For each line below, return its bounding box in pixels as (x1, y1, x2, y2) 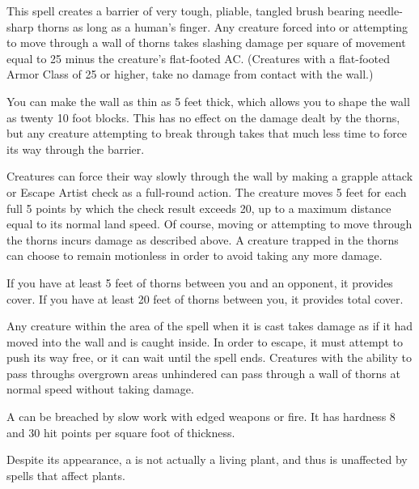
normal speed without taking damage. (6, 381, 194, 398)
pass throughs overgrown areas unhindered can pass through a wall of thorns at (6, 364, 400, 381)
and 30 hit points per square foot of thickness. (6, 423, 235, 440)
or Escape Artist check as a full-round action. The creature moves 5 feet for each (6, 183, 407, 200)
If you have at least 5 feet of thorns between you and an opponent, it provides (6, 274, 393, 291)
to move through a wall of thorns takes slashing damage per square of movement (6, 34, 406, 51)
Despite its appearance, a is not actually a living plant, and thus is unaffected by (6, 451, 408, 468)
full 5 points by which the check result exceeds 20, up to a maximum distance (6, 199, 391, 216)
